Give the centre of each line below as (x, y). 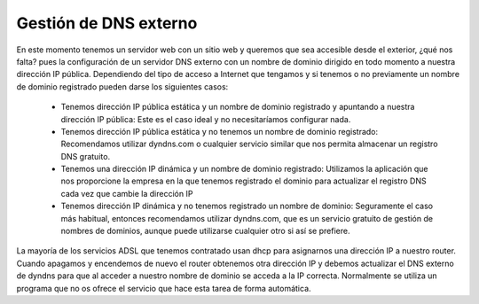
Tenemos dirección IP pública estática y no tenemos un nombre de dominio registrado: (220, 131)
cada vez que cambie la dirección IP (127, 193)
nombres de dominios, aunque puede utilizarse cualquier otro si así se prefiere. (205, 231)
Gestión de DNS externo (107, 23)
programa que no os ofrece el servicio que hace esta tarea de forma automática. (164, 288)
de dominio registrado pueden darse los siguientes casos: (122, 86)
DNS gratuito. (86, 156)
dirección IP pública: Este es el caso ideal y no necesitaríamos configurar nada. (206, 119)
